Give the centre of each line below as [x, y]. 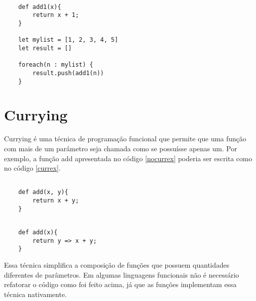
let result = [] [45, 48]
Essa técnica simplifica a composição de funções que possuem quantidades [117, 264]
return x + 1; [56, 15]
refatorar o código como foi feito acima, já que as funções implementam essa [120, 284]
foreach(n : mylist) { [56, 65]
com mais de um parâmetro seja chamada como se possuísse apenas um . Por [121, 148]
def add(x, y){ [43, 192]
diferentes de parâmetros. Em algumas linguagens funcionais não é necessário [122, 274]
